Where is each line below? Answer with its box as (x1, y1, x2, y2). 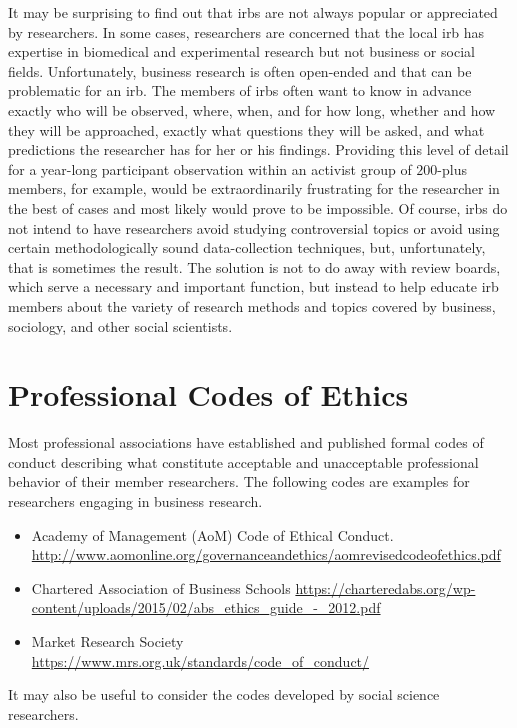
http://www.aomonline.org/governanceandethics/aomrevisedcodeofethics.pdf (31, 544, 501, 565)
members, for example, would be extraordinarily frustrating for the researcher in (8, 178, 500, 199)
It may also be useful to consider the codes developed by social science (8, 684, 440, 705)
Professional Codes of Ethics (8, 374, 409, 415)
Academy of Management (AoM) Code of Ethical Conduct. (31, 524, 394, 545)
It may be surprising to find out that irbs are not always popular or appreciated (8, 2, 498, 22)
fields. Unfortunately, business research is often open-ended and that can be (8, 60, 472, 81)
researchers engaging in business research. (8, 491, 263, 511)
